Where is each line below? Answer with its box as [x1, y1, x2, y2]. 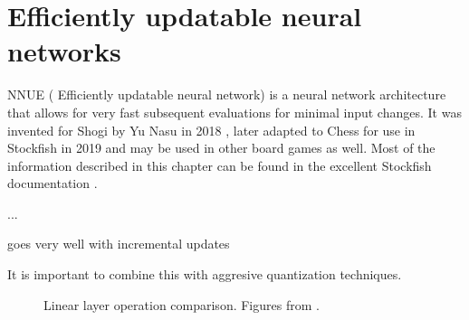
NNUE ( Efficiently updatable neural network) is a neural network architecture [7, 85, 446, 104]
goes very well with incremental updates [7, 234, 230, 253]
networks [7, 33, 121, 70]
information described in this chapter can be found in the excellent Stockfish [7, 155, 432, 174]
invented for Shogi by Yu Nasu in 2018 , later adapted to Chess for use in [7, 120, 416, 139]
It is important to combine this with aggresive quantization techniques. [7, 265, 402, 284]
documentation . [7, 174, 98, 193]
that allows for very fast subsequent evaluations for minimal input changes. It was [7, 102, 462, 121]
